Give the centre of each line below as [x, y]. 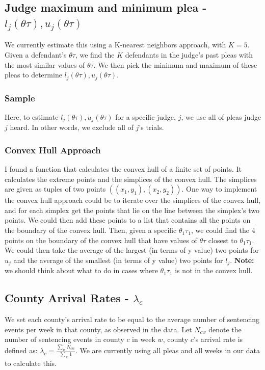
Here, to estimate [32, 116]
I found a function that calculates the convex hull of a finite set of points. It [123, 169]
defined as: [21, 350]
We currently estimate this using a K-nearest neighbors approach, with [115, 45]
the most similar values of [45, 64]
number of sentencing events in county [64, 339]
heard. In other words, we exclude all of [72, 127]
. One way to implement [219, 189]
